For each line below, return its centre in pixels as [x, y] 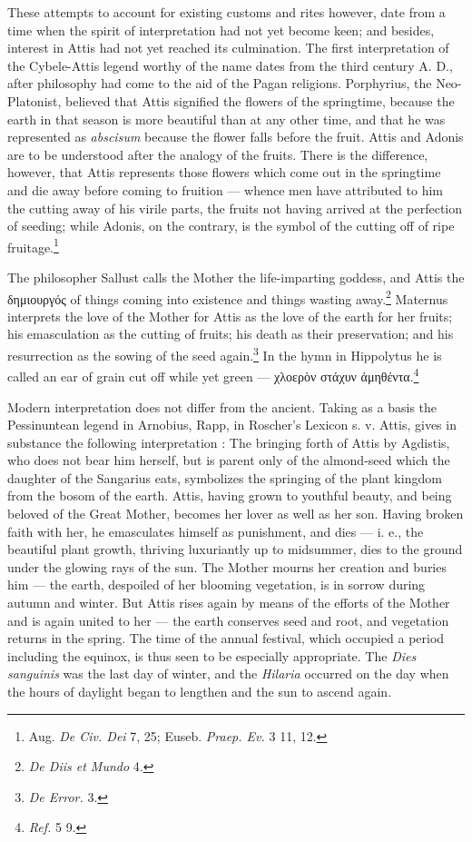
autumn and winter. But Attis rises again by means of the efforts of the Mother [229, 603]
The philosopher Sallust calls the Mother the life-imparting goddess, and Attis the [236, 277]
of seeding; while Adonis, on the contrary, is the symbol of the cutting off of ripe [231, 226]
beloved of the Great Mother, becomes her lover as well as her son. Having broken [236, 514]
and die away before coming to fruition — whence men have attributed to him [226, 189]
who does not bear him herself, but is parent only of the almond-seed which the [229, 460]
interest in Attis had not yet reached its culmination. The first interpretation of [228, 48]
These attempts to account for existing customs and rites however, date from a [226, 12]
